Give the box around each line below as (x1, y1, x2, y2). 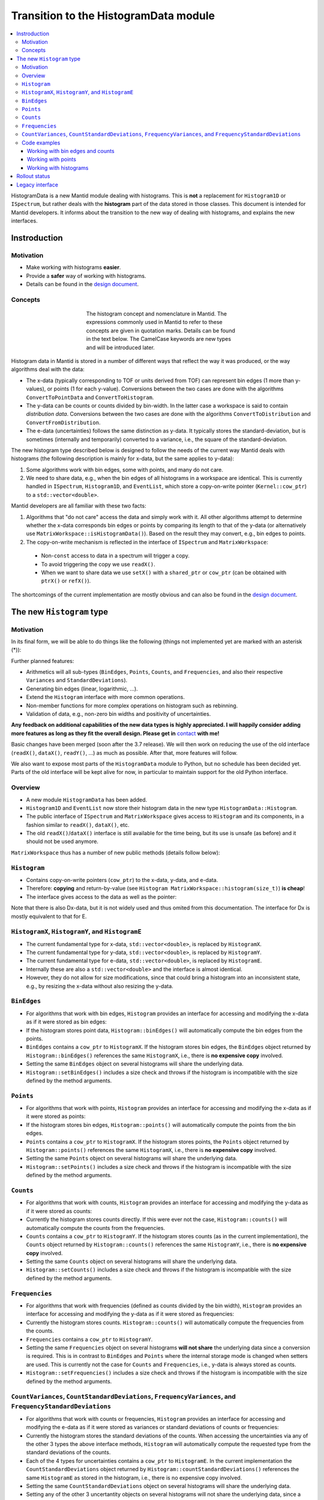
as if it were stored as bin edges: (26, 1018, 107, 1025)
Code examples (22, 139, 61, 146)
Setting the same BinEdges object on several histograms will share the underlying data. (26, 1060, 244, 1067)
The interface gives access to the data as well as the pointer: (26, 893, 177, 900)
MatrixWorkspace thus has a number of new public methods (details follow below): (11, 849, 220, 856)
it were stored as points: (26, 1113, 86, 1120)
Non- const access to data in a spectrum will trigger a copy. (41, 552, 190, 559)
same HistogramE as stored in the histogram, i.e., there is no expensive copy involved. (26, 1474, 242, 1481)
